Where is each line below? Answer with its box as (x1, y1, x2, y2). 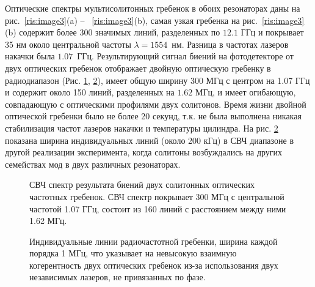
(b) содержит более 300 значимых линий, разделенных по (5, 26, 220, 39)
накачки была (5, 50, 55, 62)
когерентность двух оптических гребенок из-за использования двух (29, 258, 278, 271)
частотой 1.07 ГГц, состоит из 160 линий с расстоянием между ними (29, 202, 286, 215)
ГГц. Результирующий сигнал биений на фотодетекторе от (77, 50, 294, 62)
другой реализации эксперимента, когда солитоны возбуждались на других (5, 146, 283, 158)
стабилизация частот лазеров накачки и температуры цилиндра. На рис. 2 (5, 121, 278, 134)
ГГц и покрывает (241, 26, 304, 39)
